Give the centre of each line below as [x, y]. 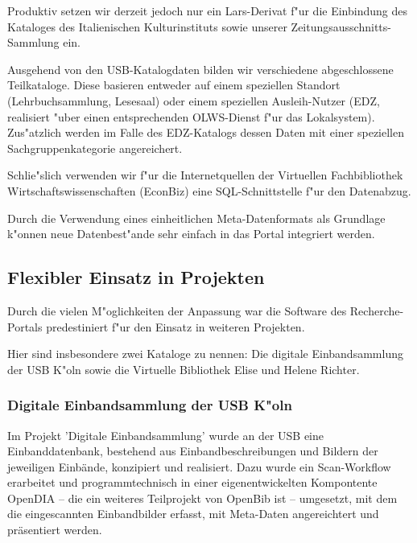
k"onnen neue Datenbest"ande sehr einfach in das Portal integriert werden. [191, 234]
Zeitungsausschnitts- [341, 26]
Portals [25, 326]
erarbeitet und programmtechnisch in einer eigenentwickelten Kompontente [192, 482]
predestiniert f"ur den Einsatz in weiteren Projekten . [175, 326]
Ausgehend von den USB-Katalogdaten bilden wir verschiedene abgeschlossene [200, 69]
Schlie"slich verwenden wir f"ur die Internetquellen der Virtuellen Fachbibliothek [205, 175]
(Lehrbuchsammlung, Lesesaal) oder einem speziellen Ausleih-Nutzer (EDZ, [194, 100]
